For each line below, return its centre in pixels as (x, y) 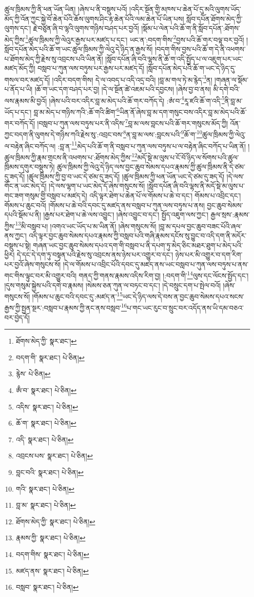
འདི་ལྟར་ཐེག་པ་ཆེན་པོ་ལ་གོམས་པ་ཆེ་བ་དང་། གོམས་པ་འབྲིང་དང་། (165, 195)
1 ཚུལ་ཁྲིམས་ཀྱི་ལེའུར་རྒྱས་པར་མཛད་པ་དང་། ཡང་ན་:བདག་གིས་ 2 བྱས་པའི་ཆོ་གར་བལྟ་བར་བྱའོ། (135, 39)
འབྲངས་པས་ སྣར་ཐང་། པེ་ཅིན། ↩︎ (54, 456)
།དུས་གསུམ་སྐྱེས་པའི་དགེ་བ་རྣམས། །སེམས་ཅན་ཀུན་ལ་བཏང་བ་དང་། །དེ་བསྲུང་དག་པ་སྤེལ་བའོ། (113, 285)
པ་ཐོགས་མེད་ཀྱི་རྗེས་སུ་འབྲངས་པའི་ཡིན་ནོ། (54, 58)
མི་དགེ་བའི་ (226, 89)
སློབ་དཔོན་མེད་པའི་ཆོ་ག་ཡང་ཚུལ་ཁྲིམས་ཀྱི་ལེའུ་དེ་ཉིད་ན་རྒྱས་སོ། (78, 49)
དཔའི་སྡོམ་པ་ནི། (23, 215)
